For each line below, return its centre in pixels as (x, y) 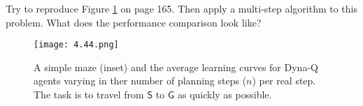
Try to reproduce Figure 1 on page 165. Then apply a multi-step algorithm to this (182, 8)
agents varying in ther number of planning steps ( (140, 81)
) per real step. (284, 81)
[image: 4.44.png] (76, 45)
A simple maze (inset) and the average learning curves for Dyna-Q (176, 67)
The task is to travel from (89, 94)
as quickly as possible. (225, 94)
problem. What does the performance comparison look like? (134, 22)
